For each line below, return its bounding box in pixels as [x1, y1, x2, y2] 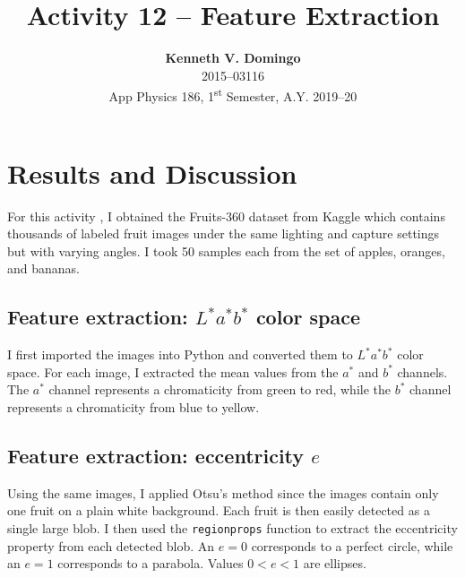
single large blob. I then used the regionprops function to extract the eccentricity [7, 518, 458, 537]
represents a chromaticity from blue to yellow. [7, 397, 260, 416]
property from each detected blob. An [7, 536, 215, 555]
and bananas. [7, 259, 80, 278]
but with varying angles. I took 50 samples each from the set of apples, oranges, [7, 241, 445, 260]
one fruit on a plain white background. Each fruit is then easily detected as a [7, 501, 430, 520]
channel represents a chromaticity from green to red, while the [48, 380, 392, 399]
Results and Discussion [7, 154, 297, 191]
